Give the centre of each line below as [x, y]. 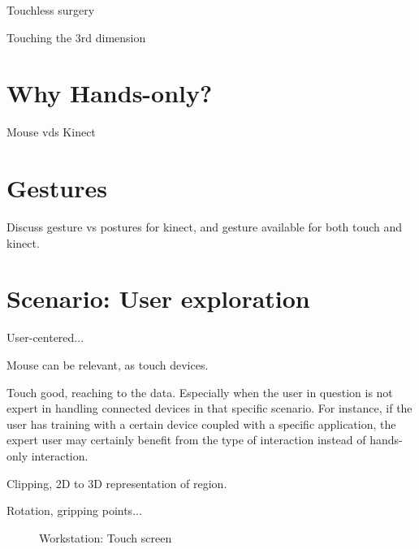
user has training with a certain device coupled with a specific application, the [201, 424]
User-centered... [45, 337]
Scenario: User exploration [158, 298]
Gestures [57, 188]
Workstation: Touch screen [106, 537]
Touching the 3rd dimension [76, 37]
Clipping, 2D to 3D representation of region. [117, 483]
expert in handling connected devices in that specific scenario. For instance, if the [209, 408]
